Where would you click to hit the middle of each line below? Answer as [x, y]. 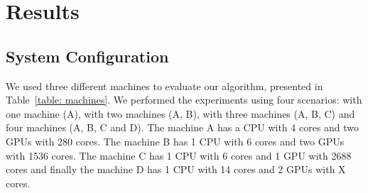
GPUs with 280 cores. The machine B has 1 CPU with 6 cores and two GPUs [175, 141]
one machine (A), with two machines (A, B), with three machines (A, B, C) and [180, 113]
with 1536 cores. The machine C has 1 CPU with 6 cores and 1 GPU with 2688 [179, 155]
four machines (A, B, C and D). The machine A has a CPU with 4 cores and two [183, 127]
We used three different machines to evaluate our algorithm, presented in [164, 86]
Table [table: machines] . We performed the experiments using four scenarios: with [184, 100]
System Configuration [87, 56]
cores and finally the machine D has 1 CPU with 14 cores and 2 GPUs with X [176, 169]
